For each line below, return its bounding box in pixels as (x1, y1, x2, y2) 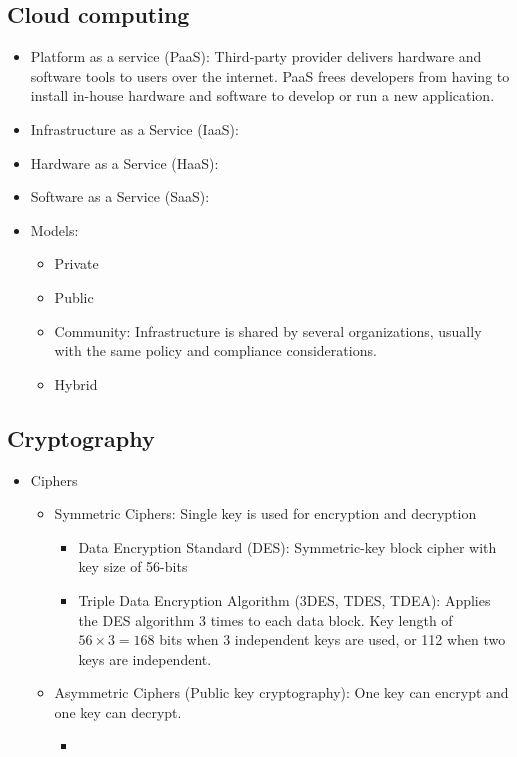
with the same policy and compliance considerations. (54, 340, 377, 361)
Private (54, 253, 99, 274)
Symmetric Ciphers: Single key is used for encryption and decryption (54, 503, 477, 524)
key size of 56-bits (78, 556, 188, 577)
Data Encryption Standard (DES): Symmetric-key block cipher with (78, 536, 497, 557)
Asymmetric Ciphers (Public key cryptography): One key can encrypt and (54, 682, 509, 703)
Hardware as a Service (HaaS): (30, 152, 219, 173)
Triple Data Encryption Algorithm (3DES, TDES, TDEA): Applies (78, 589, 491, 610)
